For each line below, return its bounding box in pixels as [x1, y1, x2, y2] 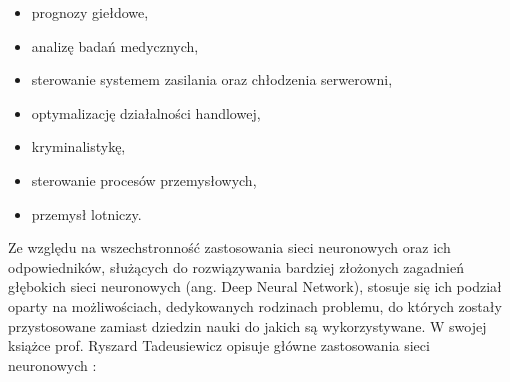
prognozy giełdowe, [31, 2, 149, 22]
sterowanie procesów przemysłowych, [31, 169, 257, 190]
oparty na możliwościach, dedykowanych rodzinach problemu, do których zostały [8, 295, 502, 316]
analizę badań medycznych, [31, 35, 199, 56]
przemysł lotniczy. [31, 203, 142, 224]
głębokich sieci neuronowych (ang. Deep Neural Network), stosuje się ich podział [8, 276, 502, 297]
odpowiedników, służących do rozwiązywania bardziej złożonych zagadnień [8, 256, 465, 277]
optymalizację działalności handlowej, [31, 102, 261, 123]
